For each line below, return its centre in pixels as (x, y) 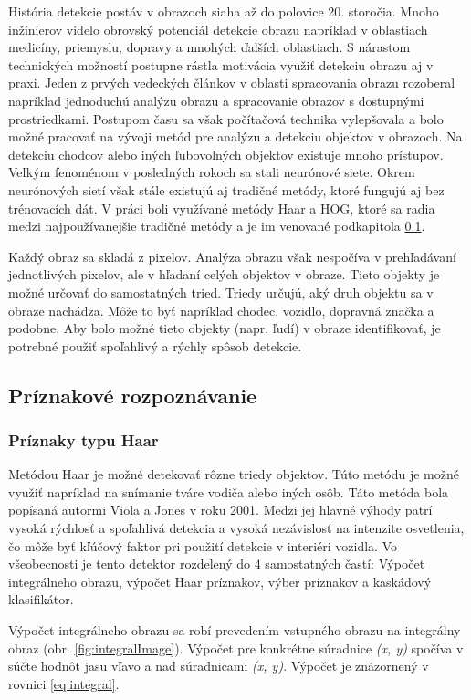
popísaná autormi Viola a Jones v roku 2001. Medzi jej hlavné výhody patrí (220, 510)
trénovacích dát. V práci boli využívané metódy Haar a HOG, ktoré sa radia (222, 208)
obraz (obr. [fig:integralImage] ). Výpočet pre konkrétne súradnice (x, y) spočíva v (236, 648)
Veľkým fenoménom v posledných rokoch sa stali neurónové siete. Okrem (212, 172)
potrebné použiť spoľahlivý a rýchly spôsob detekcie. (155, 345)
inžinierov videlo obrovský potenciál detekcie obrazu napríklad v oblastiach (218, 29)
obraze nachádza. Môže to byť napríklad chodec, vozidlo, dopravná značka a (221, 310)
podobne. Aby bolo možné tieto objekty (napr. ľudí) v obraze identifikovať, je (225, 328)
